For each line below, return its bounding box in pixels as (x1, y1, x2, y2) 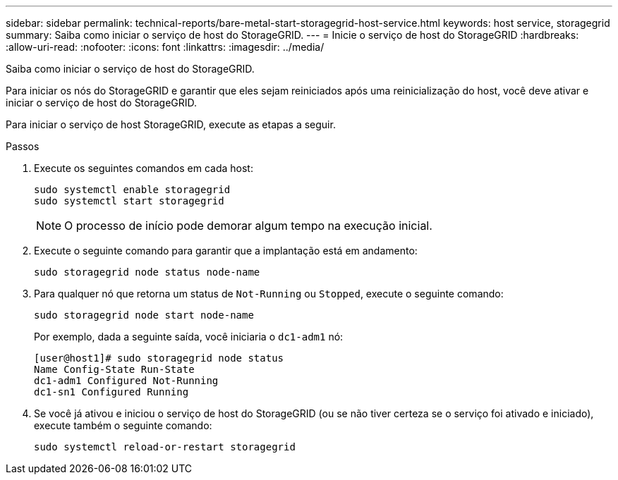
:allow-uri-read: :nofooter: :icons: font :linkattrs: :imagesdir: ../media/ (6, 41, 325, 53)
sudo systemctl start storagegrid (34, 195, 224, 207)
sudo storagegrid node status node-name (34, 266, 260, 278)
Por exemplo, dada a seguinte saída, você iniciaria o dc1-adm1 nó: (34, 331, 344, 343)
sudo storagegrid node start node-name (34, 309, 254, 321)
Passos (6, 140, 40, 152)
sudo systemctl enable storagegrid (34, 184, 231, 195)
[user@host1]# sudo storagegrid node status (34, 352, 284, 364)
